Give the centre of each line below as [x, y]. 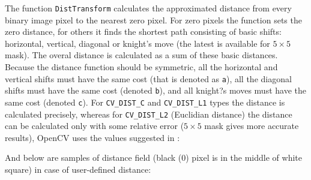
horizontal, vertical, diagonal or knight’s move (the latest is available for [137, 43]
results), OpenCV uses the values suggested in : [92, 137]
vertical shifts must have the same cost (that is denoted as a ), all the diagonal [148, 78]
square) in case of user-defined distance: [78, 169]
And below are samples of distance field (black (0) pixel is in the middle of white [153, 157]
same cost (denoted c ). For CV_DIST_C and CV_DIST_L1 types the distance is [145, 102]
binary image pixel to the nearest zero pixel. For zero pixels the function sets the [153, 19]
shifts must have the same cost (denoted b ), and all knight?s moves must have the [155, 90]
